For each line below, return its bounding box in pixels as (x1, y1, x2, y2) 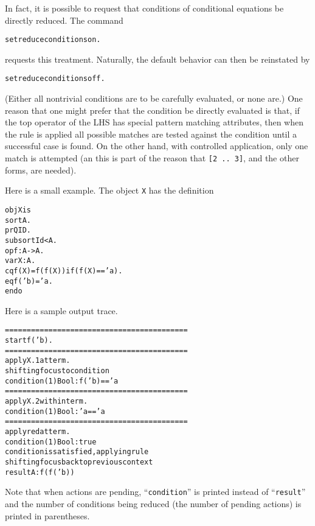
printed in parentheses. (5, 509, 90, 522)
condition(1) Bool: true (5, 437, 97, 446)
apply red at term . (5, 427, 71, 437)
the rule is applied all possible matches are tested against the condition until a (5, 127, 297, 140)
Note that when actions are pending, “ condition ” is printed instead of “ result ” (5, 485, 306, 498)
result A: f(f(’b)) (5, 468, 75, 477)
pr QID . (5, 226, 31, 235)
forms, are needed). (5, 163, 77, 176)
